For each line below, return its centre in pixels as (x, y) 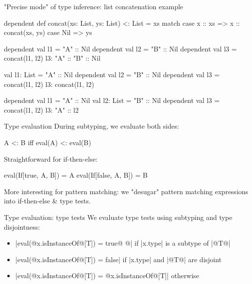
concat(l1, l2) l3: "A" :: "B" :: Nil (52, 58)
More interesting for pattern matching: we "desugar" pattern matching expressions (126, 191)
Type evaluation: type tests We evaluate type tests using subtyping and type (118, 217)
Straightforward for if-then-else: (51, 159)
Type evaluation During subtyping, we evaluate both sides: (92, 126)
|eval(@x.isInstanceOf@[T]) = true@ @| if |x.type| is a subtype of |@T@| (123, 243)
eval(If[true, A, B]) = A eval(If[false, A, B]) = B (76, 175)
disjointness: (22, 226)
